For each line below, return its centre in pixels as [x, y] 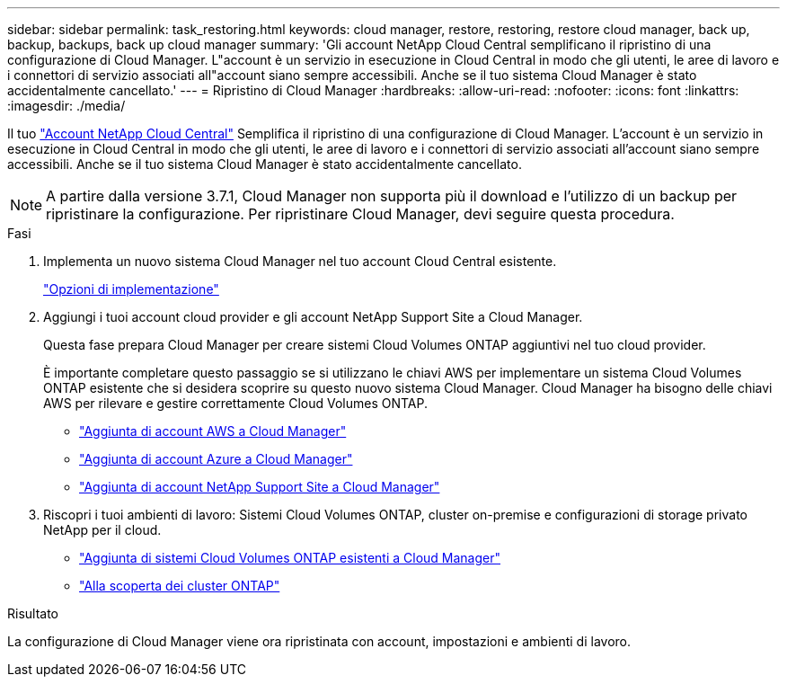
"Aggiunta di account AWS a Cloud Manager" [213, 431]
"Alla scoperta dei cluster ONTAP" [180, 586]
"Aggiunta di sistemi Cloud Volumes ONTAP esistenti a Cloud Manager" [290, 558]
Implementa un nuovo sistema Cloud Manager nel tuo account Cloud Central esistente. [300, 261]
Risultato [33, 613]
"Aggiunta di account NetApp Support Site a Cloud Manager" [260, 487]
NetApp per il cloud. [102, 530]
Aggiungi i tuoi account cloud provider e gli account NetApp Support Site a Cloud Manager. [313, 317]
